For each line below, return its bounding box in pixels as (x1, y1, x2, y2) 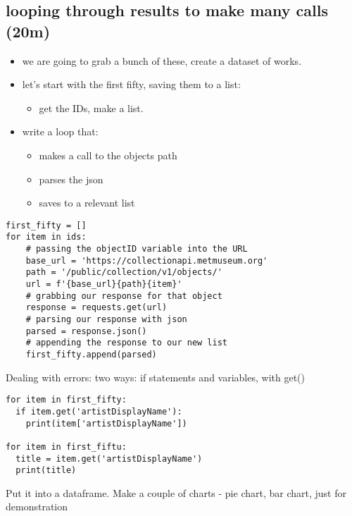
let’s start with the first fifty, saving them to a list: (22, 77, 241, 92)
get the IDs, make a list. (39, 100, 144, 115)
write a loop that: (22, 124, 99, 139)
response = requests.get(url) (25, 302, 168, 313)
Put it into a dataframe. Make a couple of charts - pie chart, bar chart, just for (6, 485, 346, 500)
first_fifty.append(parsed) (25, 349, 157, 360)
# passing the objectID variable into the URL (25, 244, 248, 254)
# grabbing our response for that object (25, 290, 222, 301)
